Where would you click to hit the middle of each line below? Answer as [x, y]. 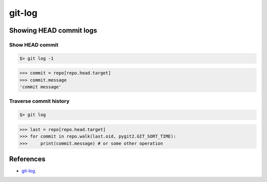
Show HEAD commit [34, 45]
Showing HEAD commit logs [53, 30]
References [27, 159]
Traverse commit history [39, 101]
